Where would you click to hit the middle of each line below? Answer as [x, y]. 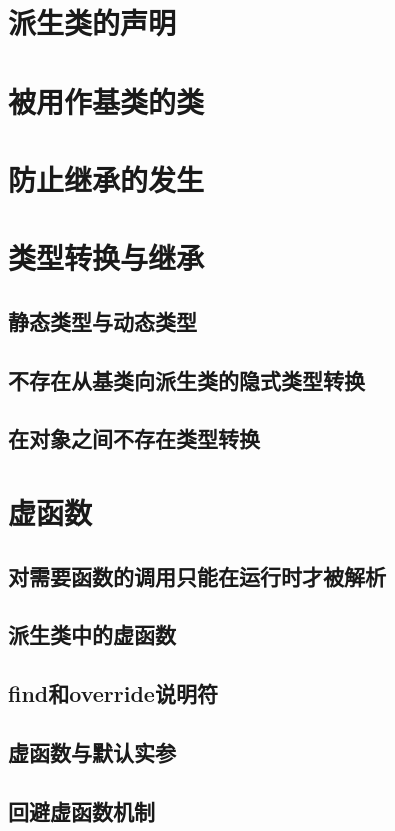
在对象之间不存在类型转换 [134, 438]
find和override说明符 [113, 693]
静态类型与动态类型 [102, 320]
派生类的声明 [92, 22]
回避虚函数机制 [81, 810]
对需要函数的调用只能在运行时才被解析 [197, 575]
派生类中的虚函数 [92, 634]
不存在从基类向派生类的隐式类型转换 [186, 379]
